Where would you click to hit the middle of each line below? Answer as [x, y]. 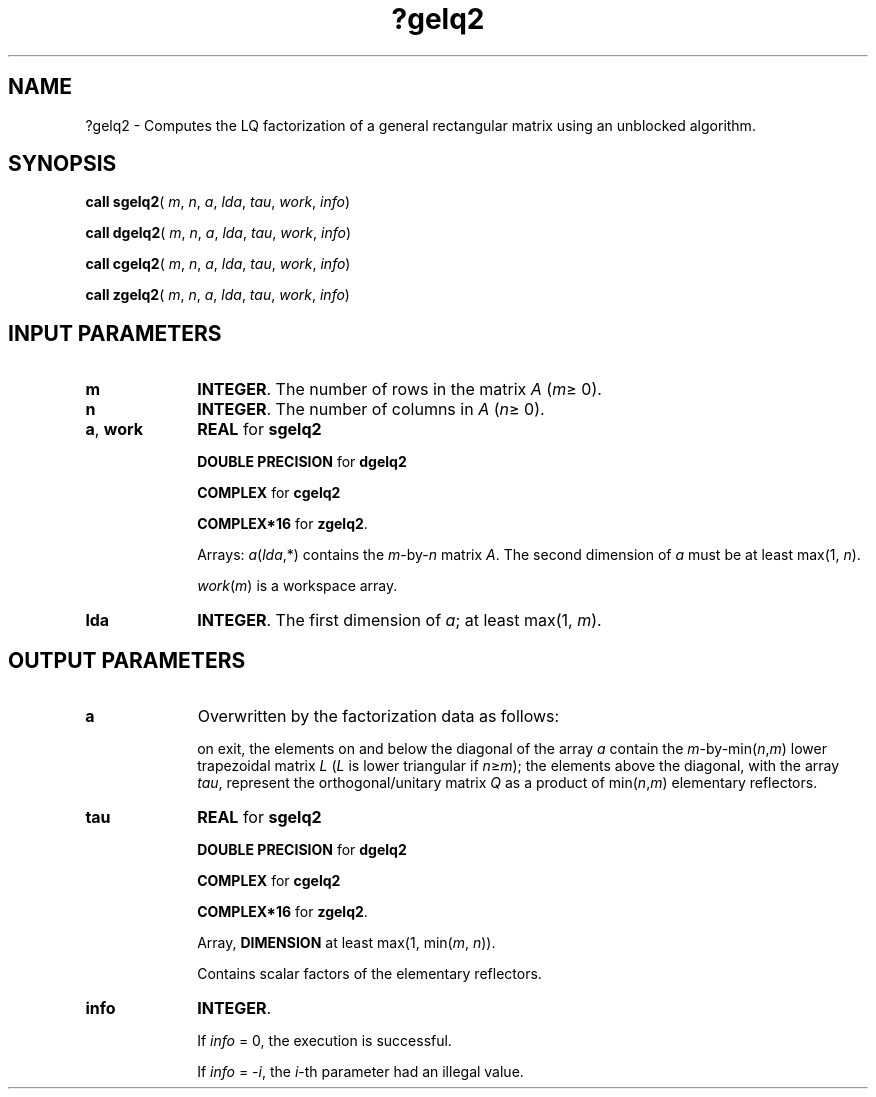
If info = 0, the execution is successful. [324, 1041]
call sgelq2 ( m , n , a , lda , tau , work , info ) [218, 202]
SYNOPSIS [62, 164]
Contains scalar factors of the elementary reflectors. [369, 974]
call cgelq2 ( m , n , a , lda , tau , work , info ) [218, 264]
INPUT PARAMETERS [115, 333]
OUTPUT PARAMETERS [127, 660]
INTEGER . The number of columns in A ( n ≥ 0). [371, 409]
